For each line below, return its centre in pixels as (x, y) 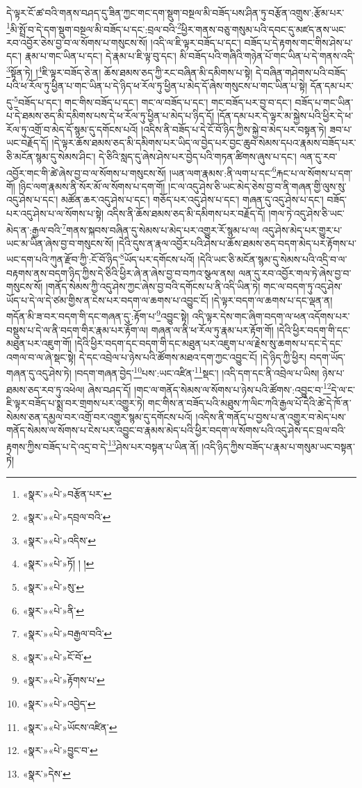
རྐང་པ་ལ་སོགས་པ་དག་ (314, 173)
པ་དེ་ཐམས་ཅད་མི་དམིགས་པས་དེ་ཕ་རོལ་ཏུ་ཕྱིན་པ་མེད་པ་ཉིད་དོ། (110, 116)
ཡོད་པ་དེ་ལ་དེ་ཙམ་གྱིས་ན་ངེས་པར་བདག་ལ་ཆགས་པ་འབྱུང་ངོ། (107, 300)
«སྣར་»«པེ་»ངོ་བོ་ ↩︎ (57, 656)
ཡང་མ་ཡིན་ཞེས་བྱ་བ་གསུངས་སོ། (60, 243)
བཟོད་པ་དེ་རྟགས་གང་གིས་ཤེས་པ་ (298, 42)
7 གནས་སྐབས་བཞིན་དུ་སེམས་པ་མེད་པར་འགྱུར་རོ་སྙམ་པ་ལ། (161, 228)
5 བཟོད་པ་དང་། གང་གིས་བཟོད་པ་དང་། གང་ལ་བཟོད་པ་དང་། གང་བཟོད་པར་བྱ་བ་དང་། (153, 101)
